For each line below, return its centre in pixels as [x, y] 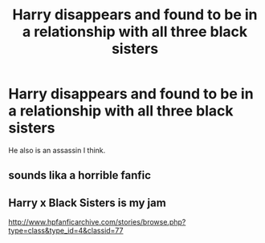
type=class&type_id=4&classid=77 [66, 231]
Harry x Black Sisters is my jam [87, 202]
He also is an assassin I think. [57, 150]
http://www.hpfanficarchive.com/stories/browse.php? [97, 222]
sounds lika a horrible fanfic [79, 175]
